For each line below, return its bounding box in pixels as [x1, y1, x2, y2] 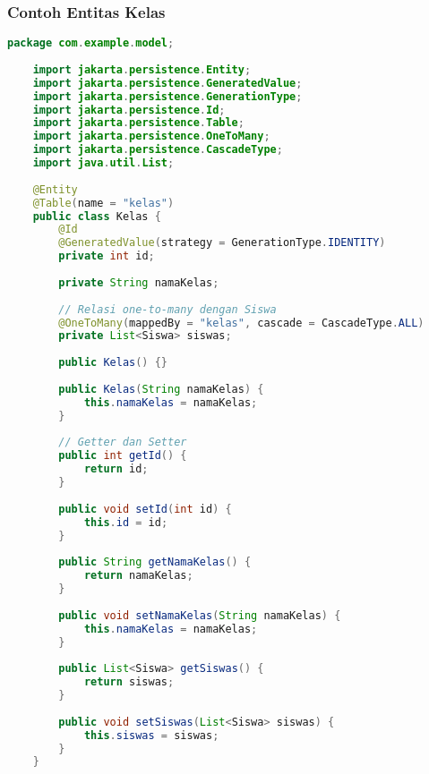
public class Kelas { [32, 209, 161, 223]
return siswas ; [83, 676, 175, 689]
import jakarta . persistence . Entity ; [32, 63, 252, 76]
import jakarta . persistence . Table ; [32, 116, 245, 130]
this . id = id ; [83, 515, 168, 529]
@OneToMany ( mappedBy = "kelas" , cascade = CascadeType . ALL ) [58, 316, 425, 329]
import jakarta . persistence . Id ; [32, 103, 226, 116]
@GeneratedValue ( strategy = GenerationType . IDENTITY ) [58, 236, 386, 250]
